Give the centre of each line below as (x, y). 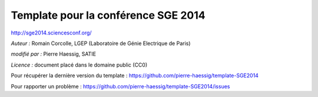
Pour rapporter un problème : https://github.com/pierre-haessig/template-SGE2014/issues (120, 86)
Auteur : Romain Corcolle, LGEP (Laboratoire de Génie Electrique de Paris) (101, 43)
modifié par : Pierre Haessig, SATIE (54, 54)
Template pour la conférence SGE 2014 (108, 15)
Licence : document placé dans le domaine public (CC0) (79, 65)
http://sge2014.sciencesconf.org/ (51, 33)
